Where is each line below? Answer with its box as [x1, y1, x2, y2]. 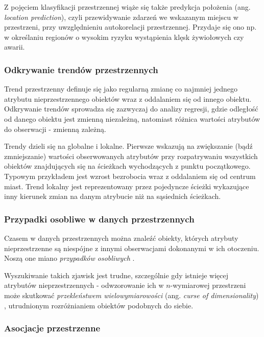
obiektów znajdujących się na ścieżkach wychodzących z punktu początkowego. [4, 161, 251, 171]
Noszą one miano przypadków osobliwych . [4, 253, 135, 263]
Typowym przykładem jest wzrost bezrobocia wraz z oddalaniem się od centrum [4, 170, 256, 181]
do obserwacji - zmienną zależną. [4, 123, 106, 134]
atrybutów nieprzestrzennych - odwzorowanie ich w [4, 280, 164, 290]
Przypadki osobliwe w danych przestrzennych [4, 212, 195, 225]
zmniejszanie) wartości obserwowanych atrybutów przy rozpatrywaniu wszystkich [4, 150, 258, 161]
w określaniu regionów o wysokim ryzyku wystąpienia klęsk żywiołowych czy [4, 31, 244, 42]
